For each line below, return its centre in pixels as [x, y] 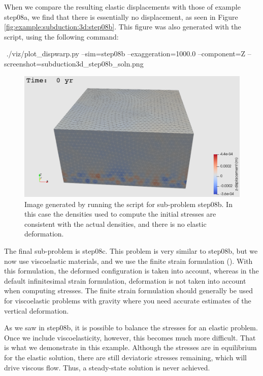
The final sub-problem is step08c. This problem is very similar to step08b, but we [131, 251]
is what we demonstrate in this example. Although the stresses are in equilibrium [130, 347]
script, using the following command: [61, 36]
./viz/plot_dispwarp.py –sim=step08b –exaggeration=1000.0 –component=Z [126, 54]
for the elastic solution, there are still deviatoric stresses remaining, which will [125, 357]
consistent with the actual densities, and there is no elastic [116, 224]
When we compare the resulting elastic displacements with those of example [122, 7]
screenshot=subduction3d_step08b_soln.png [74, 63]
